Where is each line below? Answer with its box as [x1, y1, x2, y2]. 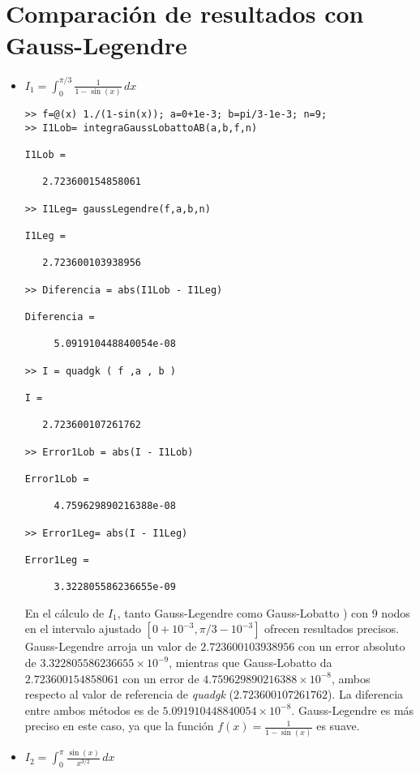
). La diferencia [327, 686, 404, 703]
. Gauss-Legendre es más [291, 701, 414, 718]
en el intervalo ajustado [24, 620, 142, 637]
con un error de [122, 669, 199, 686]
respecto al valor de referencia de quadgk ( [24, 686, 234, 703]
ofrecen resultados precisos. [264, 620, 399, 637]
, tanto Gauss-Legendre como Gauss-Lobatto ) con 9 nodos [117, 604, 410, 621]
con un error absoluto [298, 638, 405, 655]
